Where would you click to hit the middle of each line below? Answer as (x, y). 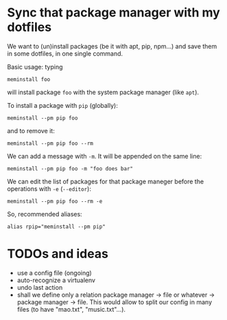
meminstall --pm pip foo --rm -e (55, 201)
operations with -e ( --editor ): (49, 188)
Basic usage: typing (35, 67)
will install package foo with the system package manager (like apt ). (103, 92)
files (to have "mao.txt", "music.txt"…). (71, 309)
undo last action (40, 287)
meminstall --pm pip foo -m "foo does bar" (70, 169)
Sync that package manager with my (114, 13)
